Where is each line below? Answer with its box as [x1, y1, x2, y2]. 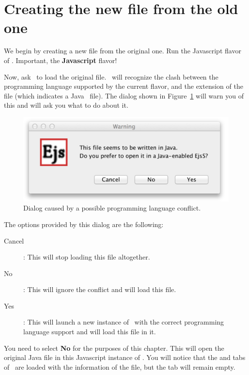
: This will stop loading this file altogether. [23, 252, 150, 262]
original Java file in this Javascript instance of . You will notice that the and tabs [4, 352, 246, 362]
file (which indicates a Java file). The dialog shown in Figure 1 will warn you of [4, 90, 244, 100]
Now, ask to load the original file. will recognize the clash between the [4, 71, 218, 82]
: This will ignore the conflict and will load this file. [23, 284, 176, 294]
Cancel [4, 235, 24, 245]
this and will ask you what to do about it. [4, 100, 128, 110]
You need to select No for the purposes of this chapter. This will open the [4, 342, 224, 353]
